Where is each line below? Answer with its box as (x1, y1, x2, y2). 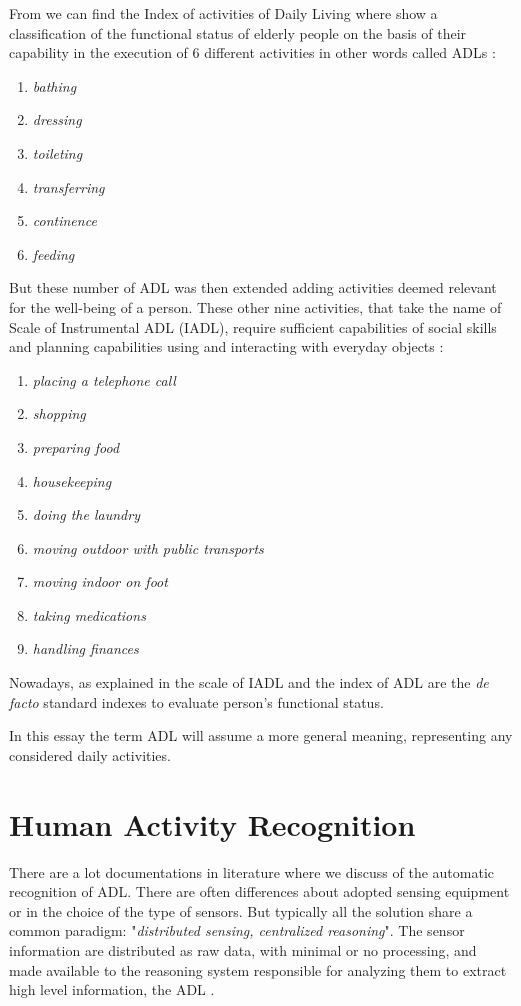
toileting (32, 142, 83, 163)
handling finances (32, 638, 139, 659)
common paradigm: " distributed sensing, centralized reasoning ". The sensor (9, 920, 465, 941)
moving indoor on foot (32, 571, 168, 592)
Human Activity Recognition (9, 803, 416, 844)
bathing (32, 75, 77, 96)
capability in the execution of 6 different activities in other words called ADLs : (9, 42, 496, 63)
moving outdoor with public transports (32, 537, 264, 558)
